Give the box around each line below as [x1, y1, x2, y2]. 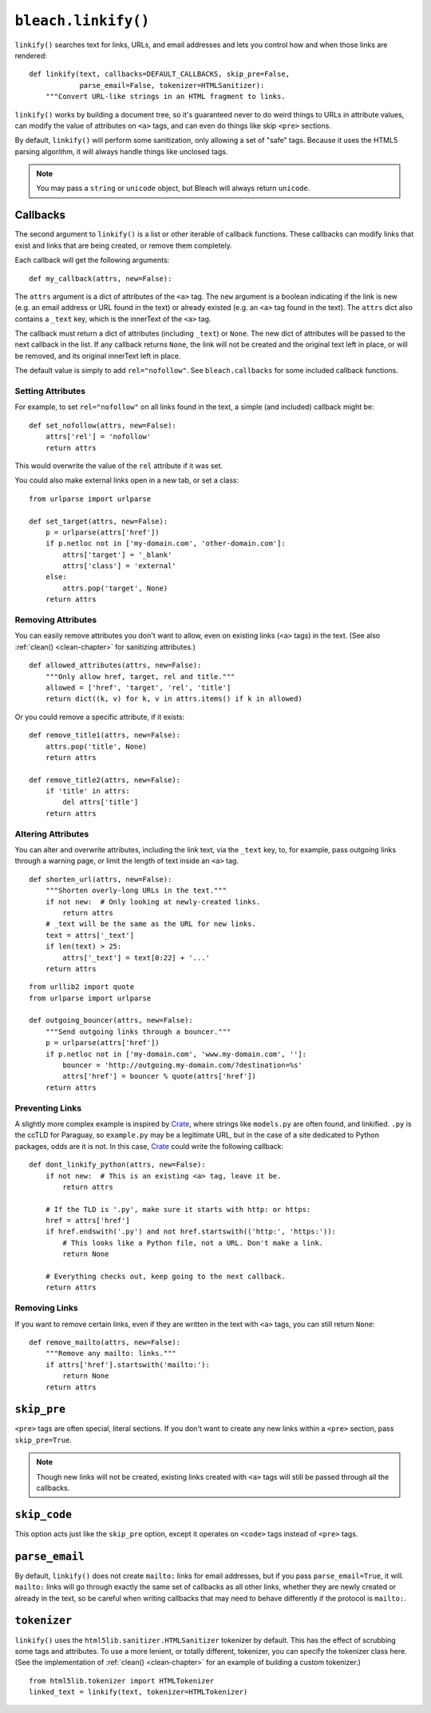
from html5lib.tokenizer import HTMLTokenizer [29, 1676, 215, 1685]
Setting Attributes [14, 386, 86, 397]
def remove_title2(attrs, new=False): [29, 775, 181, 785]
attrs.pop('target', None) [62, 583, 168, 593]
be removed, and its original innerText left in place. [14, 351, 181, 360]
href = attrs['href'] [45, 1216, 131, 1226]
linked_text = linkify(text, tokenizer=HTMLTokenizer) [29, 1687, 248, 1697]
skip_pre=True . [14, 1435, 72, 1445]
